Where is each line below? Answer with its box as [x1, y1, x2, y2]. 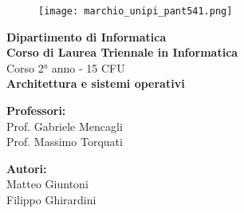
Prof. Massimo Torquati [6, 133, 123, 150]
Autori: [6, 160, 47, 176]
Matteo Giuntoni [6, 176, 89, 192]
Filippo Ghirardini [6, 191, 96, 207]
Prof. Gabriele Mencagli [6, 117, 123, 134]
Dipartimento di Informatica [6, 28, 167, 45]
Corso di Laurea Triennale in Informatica [6, 44, 238, 61]
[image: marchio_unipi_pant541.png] [38, 6, 233, 17]
